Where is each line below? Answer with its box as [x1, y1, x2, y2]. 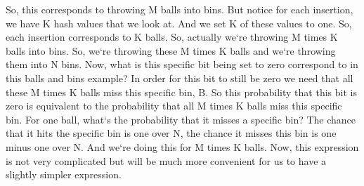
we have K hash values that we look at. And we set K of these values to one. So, [6, 15, 352, 30]
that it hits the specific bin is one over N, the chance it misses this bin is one [6, 126, 337, 140]
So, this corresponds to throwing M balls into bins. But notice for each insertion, [6, 2, 353, 16]
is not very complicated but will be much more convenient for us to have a [6, 153, 327, 168]
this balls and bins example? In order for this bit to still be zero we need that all [6, 70, 353, 85]
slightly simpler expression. [6, 167, 122, 182]
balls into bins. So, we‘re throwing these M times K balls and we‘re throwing [6, 43, 336, 58]
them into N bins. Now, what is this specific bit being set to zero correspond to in [6, 57, 358, 72]
